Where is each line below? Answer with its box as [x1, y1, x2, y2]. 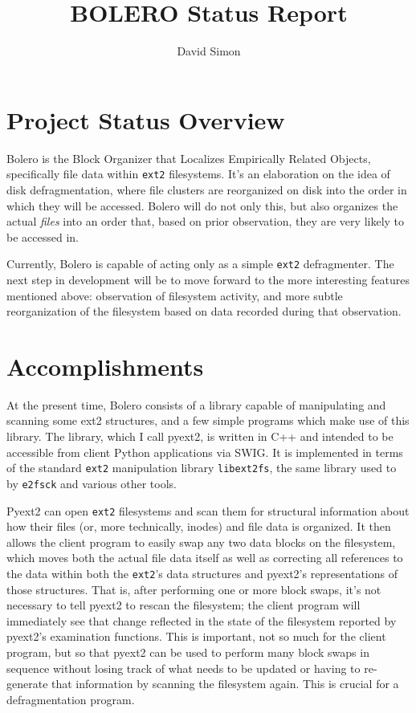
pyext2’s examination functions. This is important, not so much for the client [6, 628, 386, 645]
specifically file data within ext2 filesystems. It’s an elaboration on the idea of [6, 165, 390, 182]
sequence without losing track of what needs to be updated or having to [6, 659, 361, 676]
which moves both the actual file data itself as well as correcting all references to [6, 549, 403, 566]
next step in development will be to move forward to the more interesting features [6, 271, 410, 287]
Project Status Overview [6, 103, 285, 136]
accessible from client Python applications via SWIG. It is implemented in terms [6, 443, 403, 460]
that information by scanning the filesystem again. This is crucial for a [51, 675, 399, 692]
